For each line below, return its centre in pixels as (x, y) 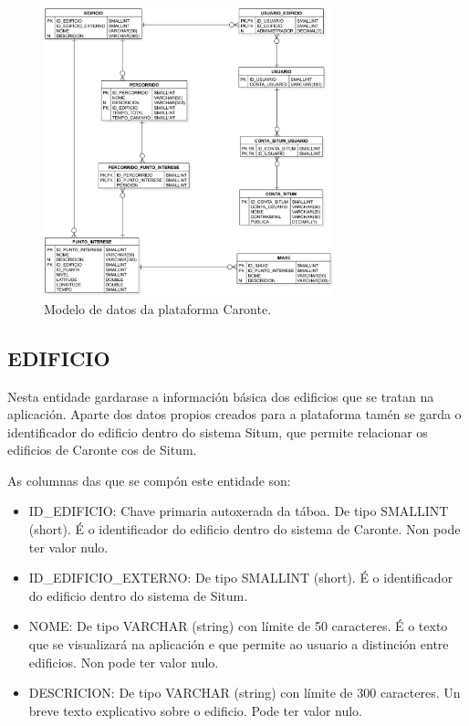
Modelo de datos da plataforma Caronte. (158, 308)
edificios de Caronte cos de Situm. (102, 450)
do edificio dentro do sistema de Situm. (138, 595)
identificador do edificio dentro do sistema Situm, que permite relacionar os (218, 431)
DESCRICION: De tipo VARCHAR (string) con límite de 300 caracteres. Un (245, 693)
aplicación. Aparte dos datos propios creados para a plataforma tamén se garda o (234, 414)
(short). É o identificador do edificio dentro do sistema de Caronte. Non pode (245, 529)
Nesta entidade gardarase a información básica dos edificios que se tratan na (221, 396)
